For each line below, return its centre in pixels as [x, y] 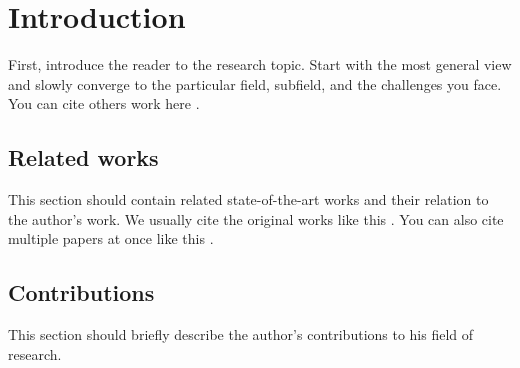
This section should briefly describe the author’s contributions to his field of [241, 334]
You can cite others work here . [104, 103]
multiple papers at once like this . [111, 238]
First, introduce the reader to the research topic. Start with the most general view [260, 64]
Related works [83, 157]
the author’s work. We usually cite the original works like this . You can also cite [256, 218]
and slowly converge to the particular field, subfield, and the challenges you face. [255, 83]
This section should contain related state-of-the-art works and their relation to [248, 199]
